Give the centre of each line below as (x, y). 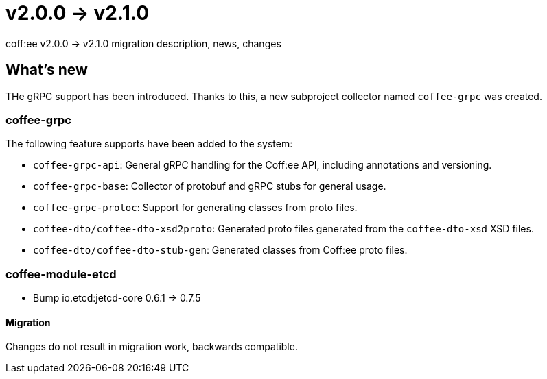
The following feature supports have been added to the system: (149, 144)
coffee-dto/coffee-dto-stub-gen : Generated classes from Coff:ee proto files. (220, 250)
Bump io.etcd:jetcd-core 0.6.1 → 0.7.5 (117, 298)
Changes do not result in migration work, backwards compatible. (152, 347)
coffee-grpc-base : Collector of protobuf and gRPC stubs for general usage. (210, 186)
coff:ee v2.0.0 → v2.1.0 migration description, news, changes (143, 43)
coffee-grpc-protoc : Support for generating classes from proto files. (195, 208)
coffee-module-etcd (61, 274)
